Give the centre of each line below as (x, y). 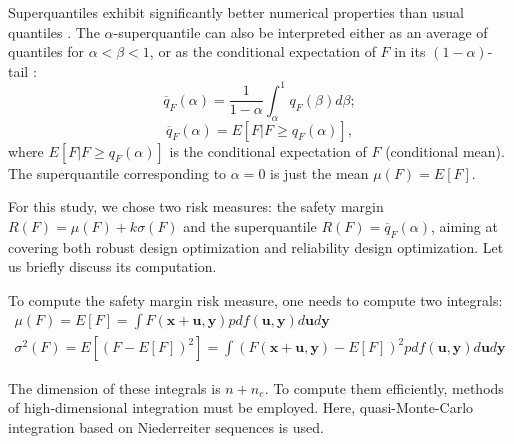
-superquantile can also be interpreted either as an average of (300, 31)
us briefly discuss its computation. (112, 266)
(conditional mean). (445, 150)
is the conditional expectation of (268, 150)
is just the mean (319, 172)
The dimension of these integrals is (114, 387)
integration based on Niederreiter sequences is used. (166, 426)
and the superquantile (250, 225)
